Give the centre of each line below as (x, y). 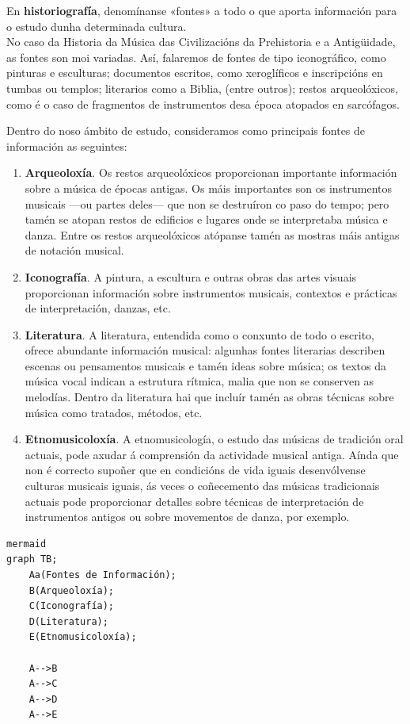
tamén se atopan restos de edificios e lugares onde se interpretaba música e (206, 219)
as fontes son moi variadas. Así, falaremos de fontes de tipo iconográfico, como (196, 57)
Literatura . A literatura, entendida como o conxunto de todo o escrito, (199, 334)
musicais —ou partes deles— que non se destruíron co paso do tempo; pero (207, 203)
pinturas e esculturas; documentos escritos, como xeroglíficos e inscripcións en (195, 73)
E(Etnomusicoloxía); (83, 637)
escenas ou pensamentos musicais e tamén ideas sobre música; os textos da (205, 365)
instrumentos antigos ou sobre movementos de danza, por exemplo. (187, 517)
